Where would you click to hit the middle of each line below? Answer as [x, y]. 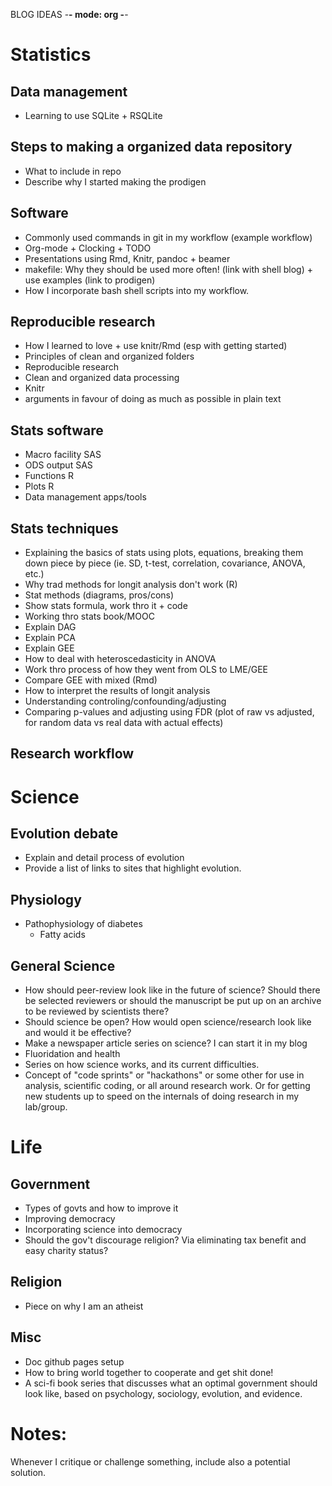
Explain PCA [50, 638]
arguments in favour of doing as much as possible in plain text [153, 399]
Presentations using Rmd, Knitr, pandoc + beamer [127, 258]
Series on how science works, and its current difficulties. [142, 1065]
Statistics [51, 55]
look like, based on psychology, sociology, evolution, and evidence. [163, 1393]
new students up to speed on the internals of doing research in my [162, 1096]
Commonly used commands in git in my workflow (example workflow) [168, 237]
